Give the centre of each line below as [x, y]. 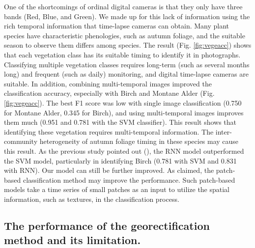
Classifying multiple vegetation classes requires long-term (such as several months [127, 64]
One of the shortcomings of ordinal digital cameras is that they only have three [123, 6]
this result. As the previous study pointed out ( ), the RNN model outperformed [124, 151]
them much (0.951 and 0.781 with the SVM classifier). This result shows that [120, 122]
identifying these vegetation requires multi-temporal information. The [109, 131]
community [21, 141]
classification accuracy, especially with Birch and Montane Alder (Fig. [109, 93]
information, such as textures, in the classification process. [92, 199]
